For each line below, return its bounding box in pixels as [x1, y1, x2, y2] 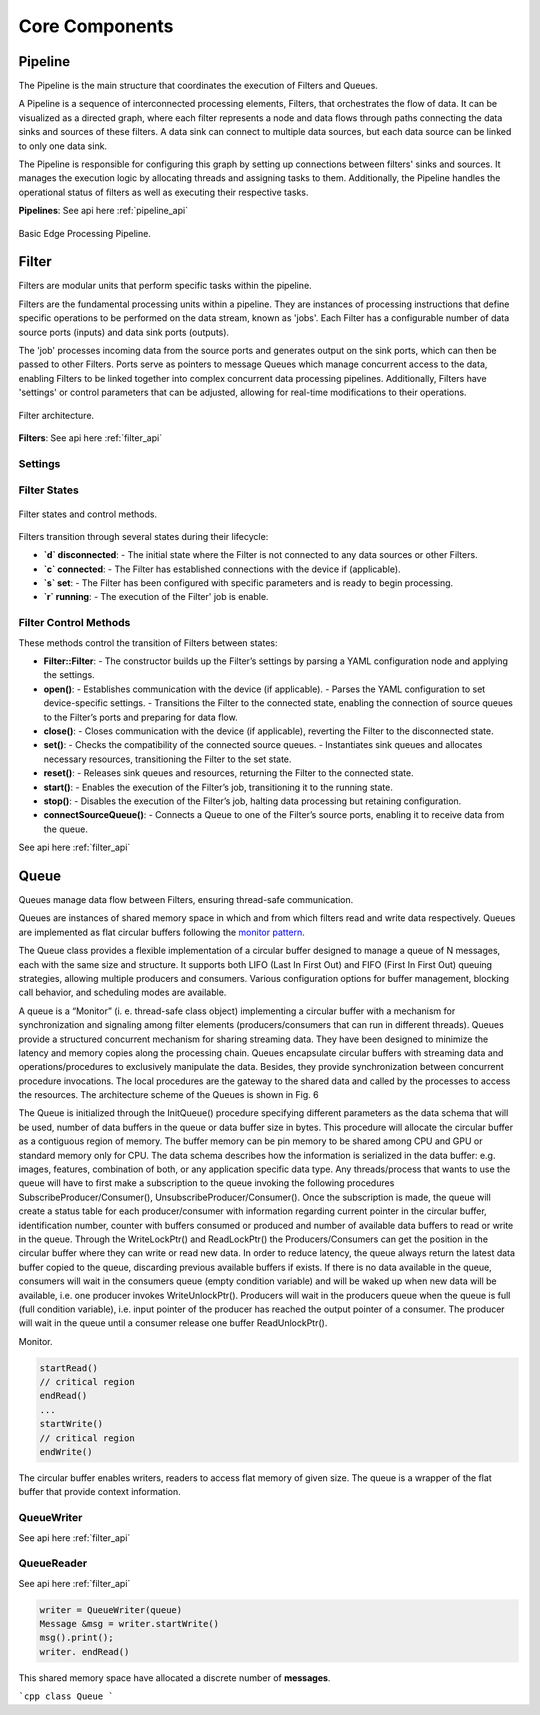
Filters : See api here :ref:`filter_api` [18, 432, 163, 444]
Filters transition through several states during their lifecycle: [18, 530, 269, 542]
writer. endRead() [39, 1646, 130, 1657]
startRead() [39, 1362, 99, 1374]
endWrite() [39, 1446, 93, 1458]
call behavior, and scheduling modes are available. [18, 986, 227, 999]
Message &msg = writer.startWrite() [39, 1618, 220, 1630]
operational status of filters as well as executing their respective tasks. [18, 186, 309, 198]
